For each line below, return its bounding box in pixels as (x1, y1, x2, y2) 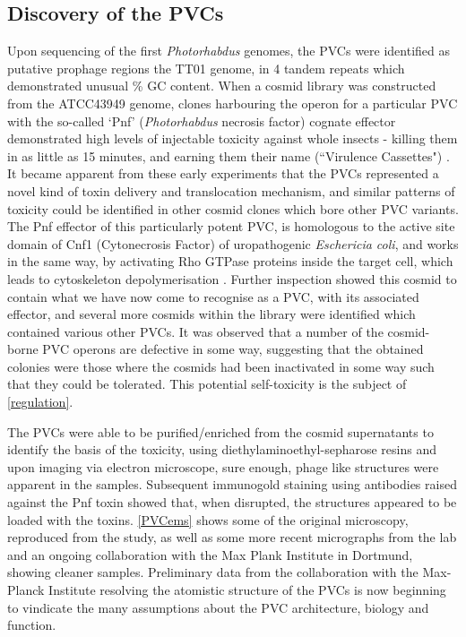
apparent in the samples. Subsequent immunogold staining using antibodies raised (7, 475, 457, 494)
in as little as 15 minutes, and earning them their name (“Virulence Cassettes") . (7, 146, 450, 165)
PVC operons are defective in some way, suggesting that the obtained (42, 340, 424, 358)
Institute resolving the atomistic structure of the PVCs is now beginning (48, 581, 446, 599)
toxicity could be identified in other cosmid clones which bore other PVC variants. (7, 199, 459, 218)
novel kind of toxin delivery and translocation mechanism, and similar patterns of (7, 181, 455, 200)
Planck (7, 581, 45, 599)
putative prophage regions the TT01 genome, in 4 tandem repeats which (7, 58, 405, 77)
